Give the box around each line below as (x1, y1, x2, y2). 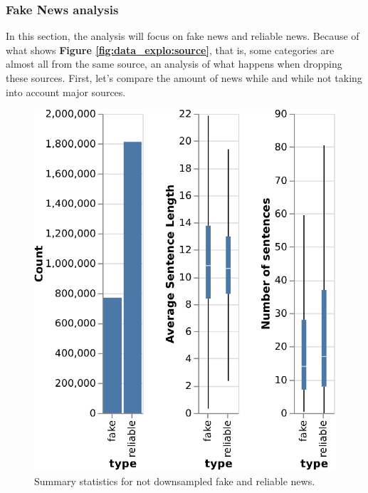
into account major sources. (6, 84, 126, 99)
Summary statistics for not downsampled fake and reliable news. (34, 473, 315, 488)
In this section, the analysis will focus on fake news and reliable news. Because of (6, 28, 359, 43)
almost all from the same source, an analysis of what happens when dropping (6, 56, 342, 71)
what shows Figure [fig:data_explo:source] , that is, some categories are (6, 42, 335, 57)
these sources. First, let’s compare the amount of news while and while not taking (6, 71, 362, 85)
